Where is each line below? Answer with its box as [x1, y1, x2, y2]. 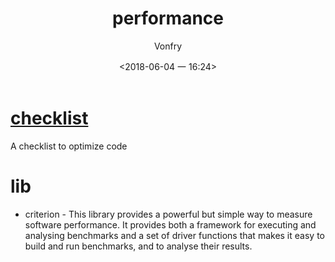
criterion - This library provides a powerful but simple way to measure [24, 208, 313, 220]
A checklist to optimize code [10, 140, 128, 152]
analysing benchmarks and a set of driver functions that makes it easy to [24, 229, 325, 241]
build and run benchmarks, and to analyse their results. [24, 240, 253, 252]
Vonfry [153, 40, 183, 52]
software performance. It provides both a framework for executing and [24, 218, 317, 231]
